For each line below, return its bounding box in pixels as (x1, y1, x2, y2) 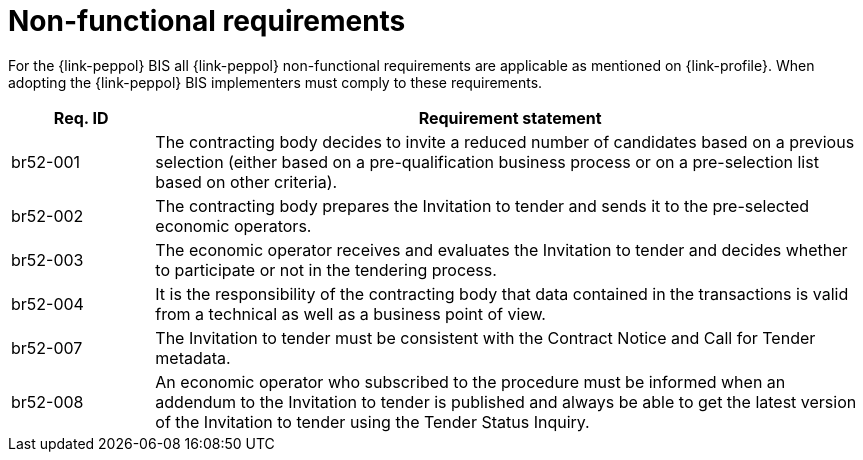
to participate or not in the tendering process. (155, 259, 497, 280)
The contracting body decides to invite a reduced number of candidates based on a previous (155, 131, 855, 152)
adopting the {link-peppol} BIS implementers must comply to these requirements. (8, 73, 543, 91)
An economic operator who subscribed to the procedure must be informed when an (155, 371, 786, 392)
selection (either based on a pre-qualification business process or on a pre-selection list (155, 151, 819, 172)
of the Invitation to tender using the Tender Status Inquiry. (155, 411, 590, 432)
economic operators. (155, 215, 312, 236)
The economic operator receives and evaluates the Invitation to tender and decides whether (155, 239, 848, 260)
